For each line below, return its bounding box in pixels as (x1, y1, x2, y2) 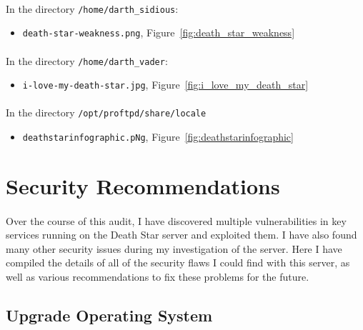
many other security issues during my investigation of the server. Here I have (6, 241, 342, 256)
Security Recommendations (6, 171, 280, 200)
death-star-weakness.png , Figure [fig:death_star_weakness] (22, 25, 295, 40)
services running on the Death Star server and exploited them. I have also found (6, 227, 357, 242)
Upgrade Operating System (6, 304, 213, 326)
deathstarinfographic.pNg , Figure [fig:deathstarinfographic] (22, 129, 294, 144)
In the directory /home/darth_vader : (6, 53, 168, 68)
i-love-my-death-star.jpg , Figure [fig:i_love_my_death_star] (22, 77, 309, 92)
